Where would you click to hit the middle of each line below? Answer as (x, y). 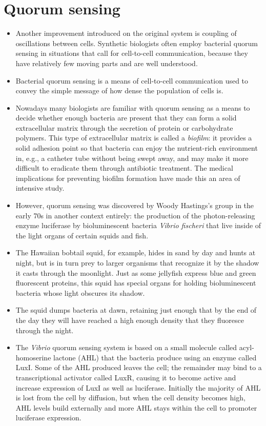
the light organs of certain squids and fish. (82, 235)
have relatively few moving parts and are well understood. (107, 63)
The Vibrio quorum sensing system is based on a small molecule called (126, 347)
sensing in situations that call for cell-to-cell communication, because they (132, 53)
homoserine (33, 357)
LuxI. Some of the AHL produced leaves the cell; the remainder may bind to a (139, 367)
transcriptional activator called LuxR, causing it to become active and (126, 377)
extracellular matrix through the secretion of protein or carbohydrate (124, 127)
